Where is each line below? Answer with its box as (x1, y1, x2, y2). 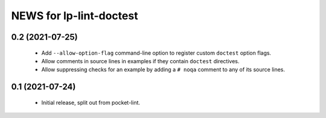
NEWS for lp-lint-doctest (11, 9, 138, 22)
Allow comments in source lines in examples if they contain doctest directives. (41, 57, 240, 64)
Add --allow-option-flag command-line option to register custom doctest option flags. (41, 49, 272, 57)
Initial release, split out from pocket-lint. (41, 99, 141, 106)
